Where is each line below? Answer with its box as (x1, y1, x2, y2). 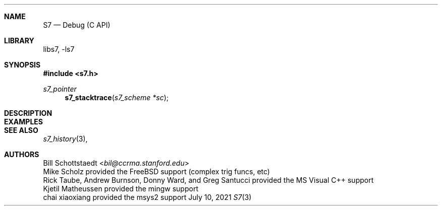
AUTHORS (4, 150, 39, 159)
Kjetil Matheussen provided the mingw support (43, 184, 198, 193)
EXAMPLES (4, 117, 43, 126)
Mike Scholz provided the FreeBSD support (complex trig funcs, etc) (43, 167, 270, 176)
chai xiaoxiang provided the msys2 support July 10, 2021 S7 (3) (43, 193, 252, 201)
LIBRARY (4, 36, 34, 45)
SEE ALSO (4, 126, 38, 134)
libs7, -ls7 (43, 45, 75, 53)
